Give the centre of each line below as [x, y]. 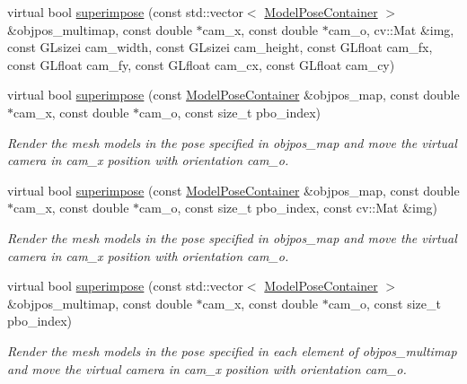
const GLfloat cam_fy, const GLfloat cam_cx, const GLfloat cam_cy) [201, 64]
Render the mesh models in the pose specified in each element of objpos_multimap [232, 350]
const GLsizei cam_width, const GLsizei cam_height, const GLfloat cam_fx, [220, 47]
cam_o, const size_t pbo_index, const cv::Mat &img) [289, 208]
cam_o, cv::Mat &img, [391, 29]
